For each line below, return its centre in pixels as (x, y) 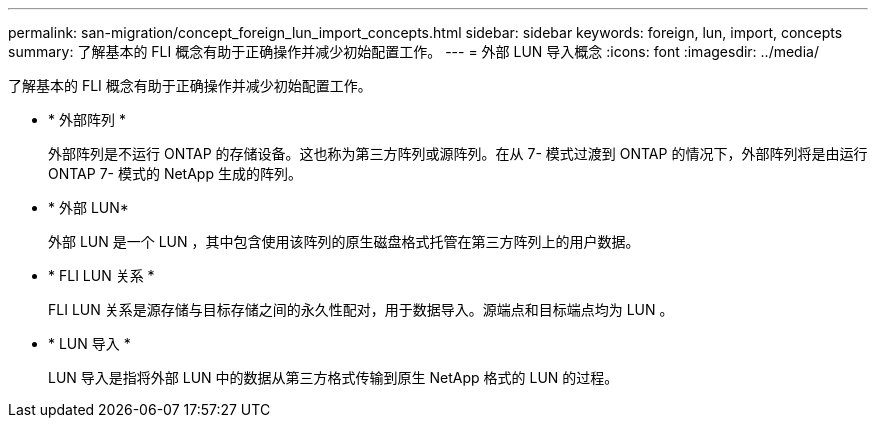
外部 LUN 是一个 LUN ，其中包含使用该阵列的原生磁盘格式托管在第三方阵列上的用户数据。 (344, 241)
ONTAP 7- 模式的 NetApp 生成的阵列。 (175, 173)
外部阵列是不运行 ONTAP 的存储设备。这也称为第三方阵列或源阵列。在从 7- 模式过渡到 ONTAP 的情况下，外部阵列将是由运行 (458, 153)
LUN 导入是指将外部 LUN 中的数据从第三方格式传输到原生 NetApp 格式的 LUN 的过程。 (333, 377)
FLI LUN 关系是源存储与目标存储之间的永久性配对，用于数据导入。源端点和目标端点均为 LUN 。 (361, 309)
